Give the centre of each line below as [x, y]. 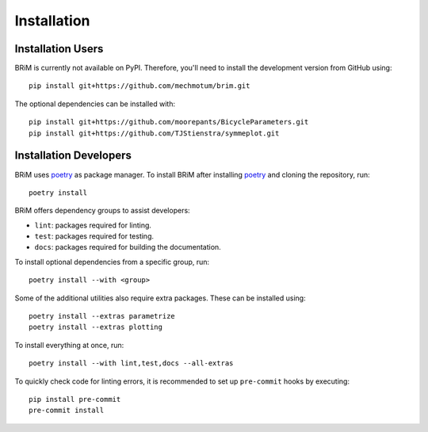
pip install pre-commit [75, 399]
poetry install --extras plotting [96, 327]
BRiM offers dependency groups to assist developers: [102, 211]
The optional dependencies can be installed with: [95, 104]
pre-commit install [67, 411]
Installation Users [59, 49]
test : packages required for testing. [94, 236]
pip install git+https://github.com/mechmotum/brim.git [139, 86]
